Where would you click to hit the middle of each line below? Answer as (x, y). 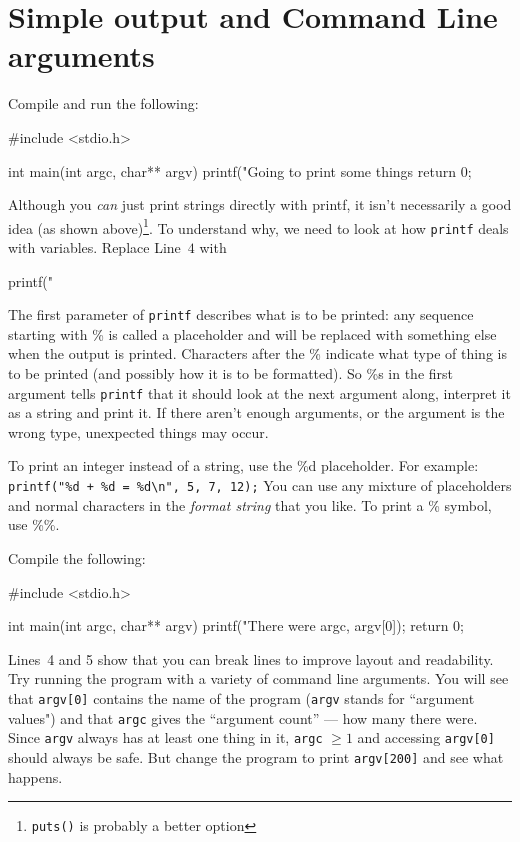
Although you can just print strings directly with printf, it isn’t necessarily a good (260, 204)
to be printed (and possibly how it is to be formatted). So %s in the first (231, 373)
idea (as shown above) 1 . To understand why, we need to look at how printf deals (258, 226)
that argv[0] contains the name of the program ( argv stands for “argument (241, 697)
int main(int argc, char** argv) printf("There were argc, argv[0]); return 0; (236, 625)
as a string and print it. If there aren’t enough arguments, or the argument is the (256, 412)
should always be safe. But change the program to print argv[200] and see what (256, 756)
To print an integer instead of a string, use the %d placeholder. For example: (243, 465)
